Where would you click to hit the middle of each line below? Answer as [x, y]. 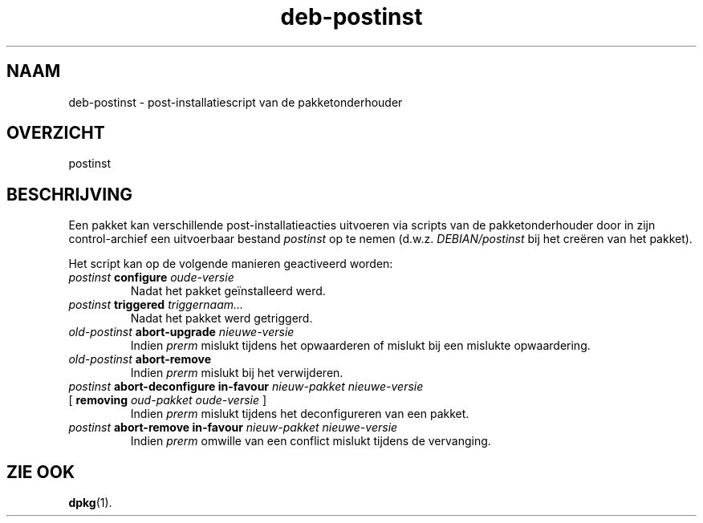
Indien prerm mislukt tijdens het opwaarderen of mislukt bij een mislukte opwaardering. [360, 346]
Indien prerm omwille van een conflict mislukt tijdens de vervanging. [311, 441]
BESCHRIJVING [69, 194]
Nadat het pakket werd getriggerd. [221, 318]
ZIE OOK [41, 472]
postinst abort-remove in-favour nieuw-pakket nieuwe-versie [233, 428]
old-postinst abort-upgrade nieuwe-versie [181, 332]
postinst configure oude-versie [151, 278]
